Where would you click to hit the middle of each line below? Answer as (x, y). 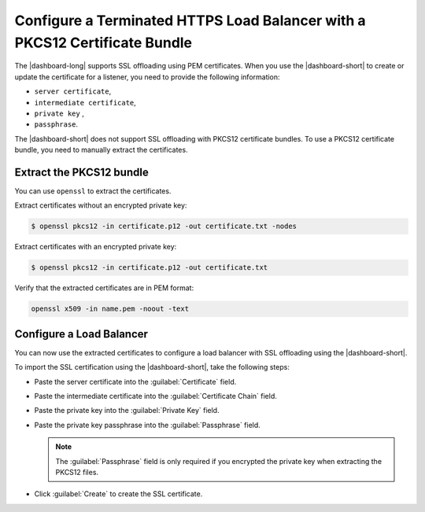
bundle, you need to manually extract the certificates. (101, 150)
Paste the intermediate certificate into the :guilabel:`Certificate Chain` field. (155, 396)
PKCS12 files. (77, 472)
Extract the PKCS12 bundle (81, 172)
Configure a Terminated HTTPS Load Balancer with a (190, 20)
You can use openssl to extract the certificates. (93, 191)
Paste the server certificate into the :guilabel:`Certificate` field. (135, 381)
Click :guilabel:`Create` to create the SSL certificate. (118, 494)
